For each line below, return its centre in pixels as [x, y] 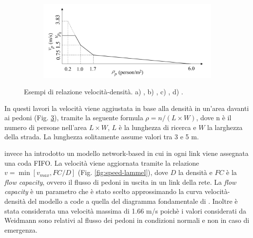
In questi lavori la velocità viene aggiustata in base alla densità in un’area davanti [127, 108]
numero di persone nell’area [46, 127]
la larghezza [225, 127]
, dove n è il [214, 118]
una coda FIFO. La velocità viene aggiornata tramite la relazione [102, 162]
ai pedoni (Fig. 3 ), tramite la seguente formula [74, 118]
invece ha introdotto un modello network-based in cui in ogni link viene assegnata [126, 153]
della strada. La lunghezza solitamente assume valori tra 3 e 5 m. [102, 137]
